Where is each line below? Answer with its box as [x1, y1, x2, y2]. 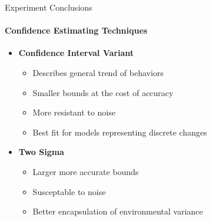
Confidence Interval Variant [18, 47, 134, 59]
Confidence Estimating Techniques [5, 24, 148, 37]
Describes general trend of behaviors [32, 66, 164, 78]
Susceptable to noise [32, 185, 106, 197]
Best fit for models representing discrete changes [32, 126, 207, 138]
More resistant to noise [32, 106, 115, 118]
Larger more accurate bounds [32, 165, 139, 177]
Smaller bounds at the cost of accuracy [32, 86, 174, 98]
